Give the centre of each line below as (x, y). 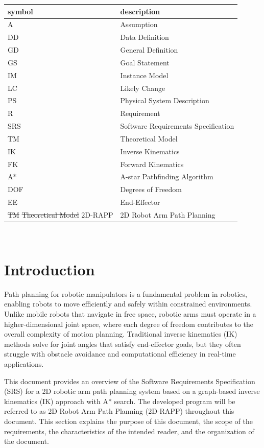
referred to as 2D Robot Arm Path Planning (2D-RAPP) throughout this (119, 411)
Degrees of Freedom (151, 189)
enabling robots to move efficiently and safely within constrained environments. (128, 304)
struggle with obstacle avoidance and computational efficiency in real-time (120, 354)
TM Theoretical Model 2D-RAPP (61, 215)
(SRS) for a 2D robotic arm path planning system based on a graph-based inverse (132, 391)
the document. (27, 441)
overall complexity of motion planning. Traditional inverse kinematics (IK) (121, 334)
